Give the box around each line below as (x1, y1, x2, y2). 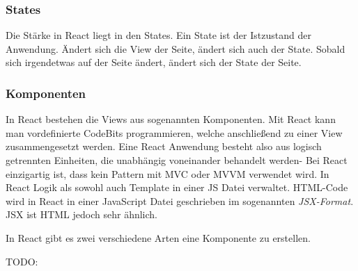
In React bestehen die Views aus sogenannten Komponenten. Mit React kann (6, 112, 336, 126)
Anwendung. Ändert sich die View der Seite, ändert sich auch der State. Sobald (6, 41, 345, 56)
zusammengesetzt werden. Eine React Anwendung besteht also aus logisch (6, 139, 322, 154)
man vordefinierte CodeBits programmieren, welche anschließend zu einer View (6, 125, 343, 140)
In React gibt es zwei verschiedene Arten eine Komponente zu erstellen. (6, 230, 311, 245)
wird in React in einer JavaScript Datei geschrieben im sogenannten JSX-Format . (6, 193, 354, 208)
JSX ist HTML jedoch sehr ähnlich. (6, 207, 157, 222)
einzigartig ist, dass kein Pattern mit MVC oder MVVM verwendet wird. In (6, 166, 329, 181)
